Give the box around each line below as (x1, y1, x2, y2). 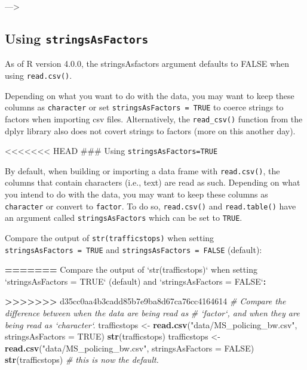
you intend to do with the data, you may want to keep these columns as (5, 188, 268, 201)
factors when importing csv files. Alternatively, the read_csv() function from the (5, 112, 303, 125)
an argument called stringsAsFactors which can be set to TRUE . (5, 211, 242, 224)
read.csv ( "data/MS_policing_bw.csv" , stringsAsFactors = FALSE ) (5, 341, 254, 354)
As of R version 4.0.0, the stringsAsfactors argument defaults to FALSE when (5, 57, 289, 70)
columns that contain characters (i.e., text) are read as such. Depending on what (5, 176, 300, 189)
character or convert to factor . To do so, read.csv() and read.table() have (5, 199, 296, 212)
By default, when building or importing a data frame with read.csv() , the (5, 164, 280, 177)
